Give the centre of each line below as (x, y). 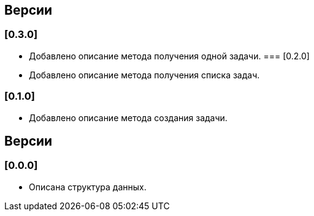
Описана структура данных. (88, 187)
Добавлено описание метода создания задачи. (128, 117)
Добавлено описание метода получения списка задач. (144, 75)
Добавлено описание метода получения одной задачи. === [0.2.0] (169, 56)
